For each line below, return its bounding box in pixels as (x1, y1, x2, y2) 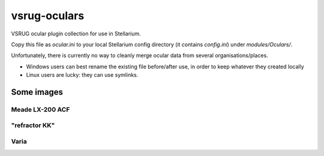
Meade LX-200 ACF (11, 105, 70, 113)
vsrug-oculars (11, 9, 85, 22)
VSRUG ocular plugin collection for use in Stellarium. (11, 30, 141, 37)
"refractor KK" (11, 121, 55, 130)
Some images (11, 87, 63, 97)
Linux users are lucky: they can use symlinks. (26, 71, 139, 79)
